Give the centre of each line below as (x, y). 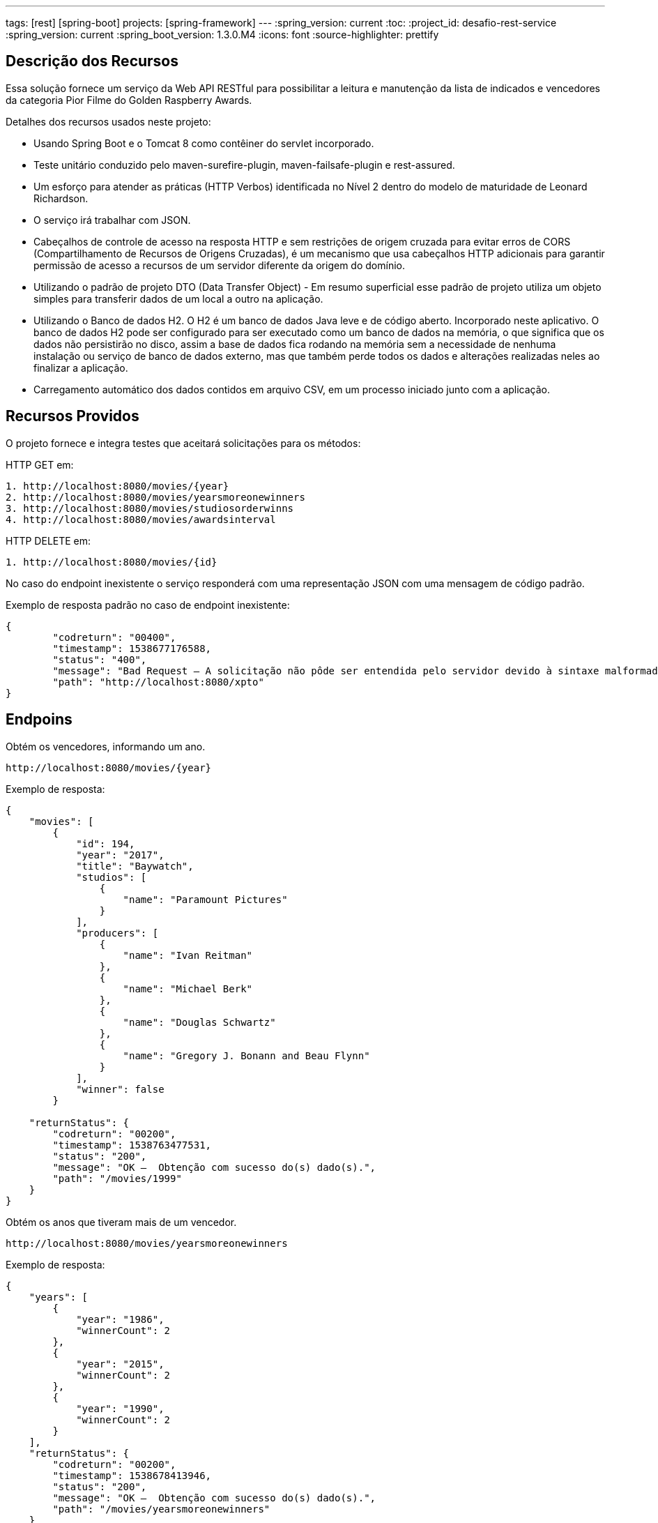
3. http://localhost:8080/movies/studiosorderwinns (150, 508)
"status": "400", (100, 659)
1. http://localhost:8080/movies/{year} (117, 486)
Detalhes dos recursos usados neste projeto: (108, 121)
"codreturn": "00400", (114, 637)
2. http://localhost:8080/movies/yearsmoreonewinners (155, 497)
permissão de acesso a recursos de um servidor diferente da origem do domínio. (219, 265)
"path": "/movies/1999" (117, 1178)
